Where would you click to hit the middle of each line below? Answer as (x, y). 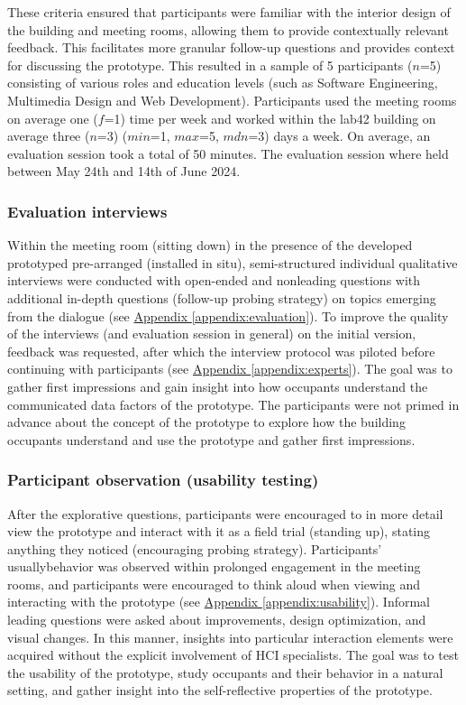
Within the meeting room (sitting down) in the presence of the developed (210, 245)
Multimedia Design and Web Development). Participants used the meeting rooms (232, 100)
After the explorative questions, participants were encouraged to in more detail (225, 513)
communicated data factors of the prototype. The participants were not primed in (233, 404)
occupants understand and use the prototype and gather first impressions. (211, 439)
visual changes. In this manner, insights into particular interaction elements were (230, 637)
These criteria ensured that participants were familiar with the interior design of (229, 12)
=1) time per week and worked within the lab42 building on (270, 118)
